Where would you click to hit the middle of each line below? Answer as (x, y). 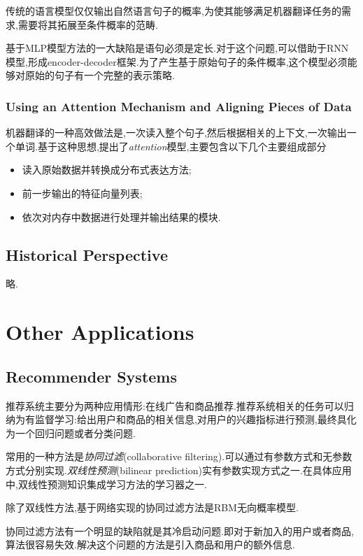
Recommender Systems (92, 376)
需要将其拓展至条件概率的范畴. (88, 24)
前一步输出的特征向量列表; (82, 193)
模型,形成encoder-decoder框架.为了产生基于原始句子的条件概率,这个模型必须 (177, 61)
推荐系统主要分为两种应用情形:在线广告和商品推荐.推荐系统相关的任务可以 (175, 405)
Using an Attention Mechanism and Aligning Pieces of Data (179, 106)
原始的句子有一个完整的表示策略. (100, 75)
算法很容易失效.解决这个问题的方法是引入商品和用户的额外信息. (150, 544)
